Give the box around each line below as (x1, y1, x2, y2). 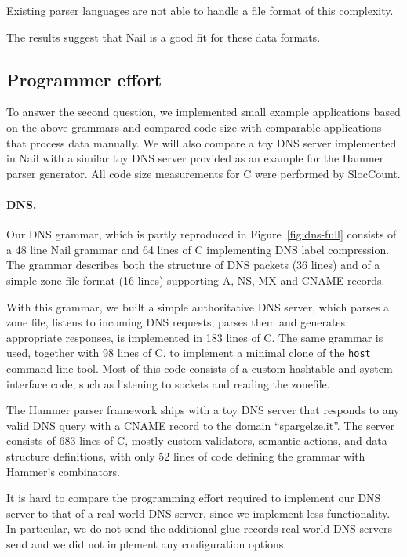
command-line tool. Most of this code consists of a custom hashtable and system (6, 359, 393, 376)
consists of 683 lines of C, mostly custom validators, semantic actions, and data (6, 432, 387, 449)
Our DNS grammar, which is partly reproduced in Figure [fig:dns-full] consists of (6, 226, 397, 242)
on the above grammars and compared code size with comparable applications (6, 118, 382, 135)
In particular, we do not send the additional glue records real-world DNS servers (6, 520, 392, 537)
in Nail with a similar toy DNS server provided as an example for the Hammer (6, 150, 384, 166)
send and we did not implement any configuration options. (6, 535, 287, 552)
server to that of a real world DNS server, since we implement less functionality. (6, 504, 391, 521)
